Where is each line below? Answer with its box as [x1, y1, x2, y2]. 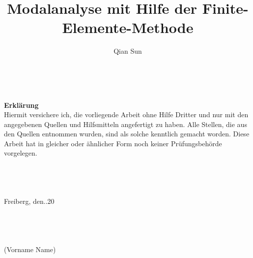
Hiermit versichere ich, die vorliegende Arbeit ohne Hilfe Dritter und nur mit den [4, 109, 249, 120]
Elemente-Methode [62, 17, 194, 37]
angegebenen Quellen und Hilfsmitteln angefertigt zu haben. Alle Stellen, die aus [4, 119, 247, 129]
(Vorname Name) [4, 244, 56, 255]
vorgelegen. [4, 148, 37, 158]
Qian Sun [113, 46, 142, 56]
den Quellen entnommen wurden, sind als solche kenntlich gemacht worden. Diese [4, 129, 250, 139]
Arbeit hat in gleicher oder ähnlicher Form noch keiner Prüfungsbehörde [4, 138, 222, 148]
